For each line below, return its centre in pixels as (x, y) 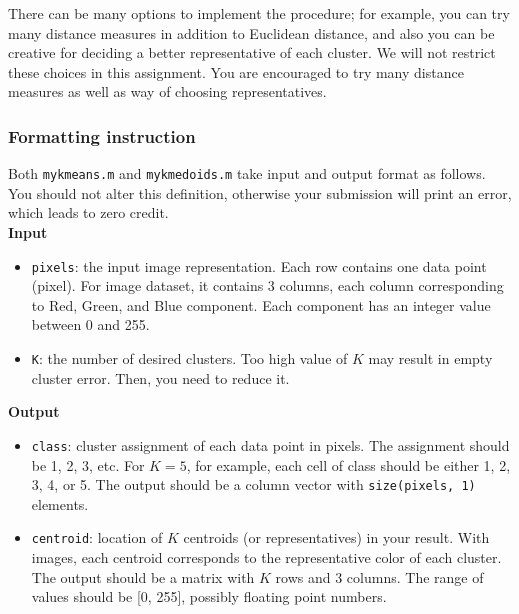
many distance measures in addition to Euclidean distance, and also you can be (251, 32)
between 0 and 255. (90, 324)
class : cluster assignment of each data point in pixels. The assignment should (270, 444)
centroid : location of (97, 537)
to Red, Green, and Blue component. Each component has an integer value (261, 304)
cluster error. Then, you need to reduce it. (160, 377)
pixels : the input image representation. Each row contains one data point (259, 265)
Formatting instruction (102, 135)
